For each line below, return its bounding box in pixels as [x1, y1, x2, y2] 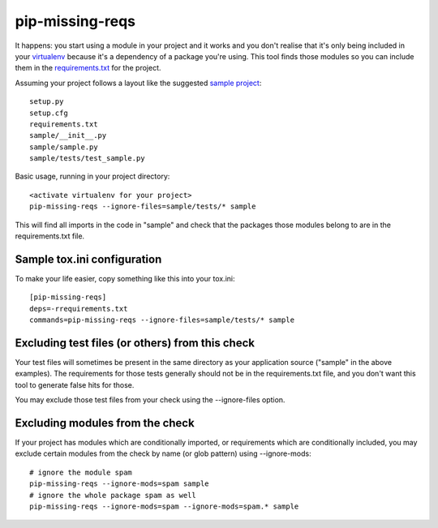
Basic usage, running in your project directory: [15, 171, 170, 182]
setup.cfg [29, 108, 68, 118]
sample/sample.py [29, 142, 98, 152]
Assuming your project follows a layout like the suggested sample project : [15, 78, 262, 88]
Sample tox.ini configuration [15, 252, 162, 266]
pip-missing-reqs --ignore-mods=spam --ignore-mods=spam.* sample [29, 502, 299, 511]
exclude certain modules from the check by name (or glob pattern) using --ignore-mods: [15, 449, 311, 458]
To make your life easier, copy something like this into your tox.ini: [15, 273, 235, 283]
